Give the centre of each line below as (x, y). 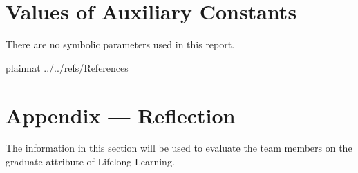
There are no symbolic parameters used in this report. (120, 44)
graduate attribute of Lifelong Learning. (90, 162)
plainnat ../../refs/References (67, 67)
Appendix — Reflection (121, 115)
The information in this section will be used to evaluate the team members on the (179, 148)
